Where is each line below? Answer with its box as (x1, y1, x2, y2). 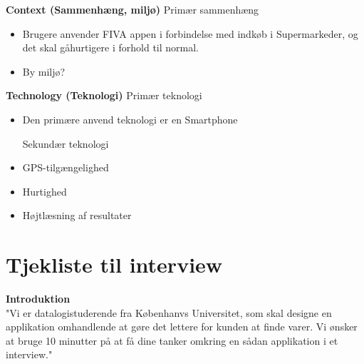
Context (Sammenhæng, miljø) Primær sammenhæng (6, 2, 259, 16)
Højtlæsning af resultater (22, 208, 132, 223)
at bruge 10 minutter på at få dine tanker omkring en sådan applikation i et (6, 333, 338, 348)
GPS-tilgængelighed (22, 160, 109, 175)
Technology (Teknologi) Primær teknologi (6, 88, 202, 103)
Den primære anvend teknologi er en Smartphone (22, 111, 238, 126)
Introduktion (6, 291, 71, 306)
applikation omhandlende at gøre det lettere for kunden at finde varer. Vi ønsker (6, 319, 358, 334)
